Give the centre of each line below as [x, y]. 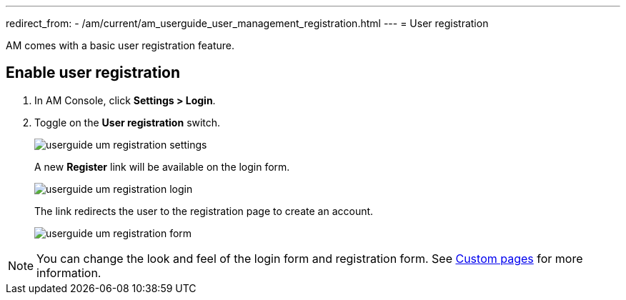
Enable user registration [93, 73]
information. [69, 272]
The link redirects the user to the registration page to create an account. [204, 211]
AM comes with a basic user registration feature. [120, 45]
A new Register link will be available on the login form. [162, 166]
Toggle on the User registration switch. [128, 122]
